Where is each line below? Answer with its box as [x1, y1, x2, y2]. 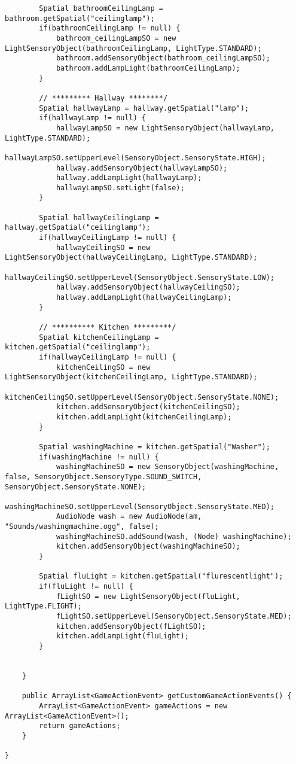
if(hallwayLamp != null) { [39, 114, 147, 123]
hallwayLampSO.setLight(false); [56, 183, 185, 192]
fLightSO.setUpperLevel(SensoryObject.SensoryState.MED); [56, 612, 292, 621]
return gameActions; [39, 722, 121, 730]
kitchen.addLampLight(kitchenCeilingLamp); [56, 412, 232, 421]
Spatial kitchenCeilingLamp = [39, 333, 159, 342]
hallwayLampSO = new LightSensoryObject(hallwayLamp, [56, 123, 275, 132]
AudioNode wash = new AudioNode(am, [56, 512, 202, 521]
